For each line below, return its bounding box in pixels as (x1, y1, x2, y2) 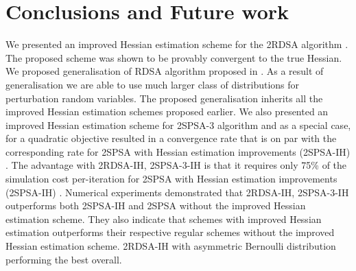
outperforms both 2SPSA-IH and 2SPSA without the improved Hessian (5, 198, 306, 213)
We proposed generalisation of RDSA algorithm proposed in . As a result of (5, 64, 324, 78)
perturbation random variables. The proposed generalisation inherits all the (5, 91, 323, 105)
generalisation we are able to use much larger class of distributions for (5, 77, 300, 91)
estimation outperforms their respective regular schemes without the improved (5, 225, 335, 239)
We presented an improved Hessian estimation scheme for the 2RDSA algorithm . (5, 37, 348, 51)
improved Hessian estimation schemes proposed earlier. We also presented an (5, 104, 329, 119)
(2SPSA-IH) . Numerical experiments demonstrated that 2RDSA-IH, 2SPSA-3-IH (5, 185, 349, 199)
